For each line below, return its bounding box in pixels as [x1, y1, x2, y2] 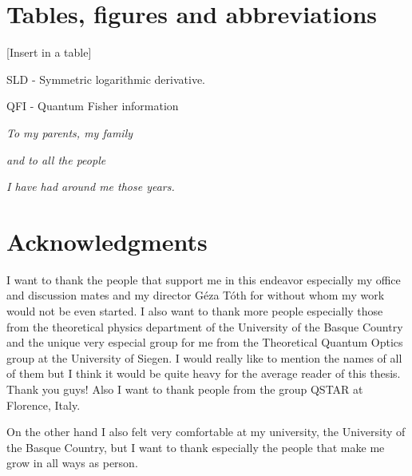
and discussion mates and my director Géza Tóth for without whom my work [6, 287, 385, 303]
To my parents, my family [6, 124, 133, 141]
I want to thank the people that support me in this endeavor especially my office [6, 271, 401, 288]
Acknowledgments [6, 224, 208, 257]
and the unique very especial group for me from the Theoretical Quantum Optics [6, 334, 403, 351]
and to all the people [6, 151, 106, 168]
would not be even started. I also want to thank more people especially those [6, 303, 383, 319]
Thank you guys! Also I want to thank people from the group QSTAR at [6, 380, 363, 397]
